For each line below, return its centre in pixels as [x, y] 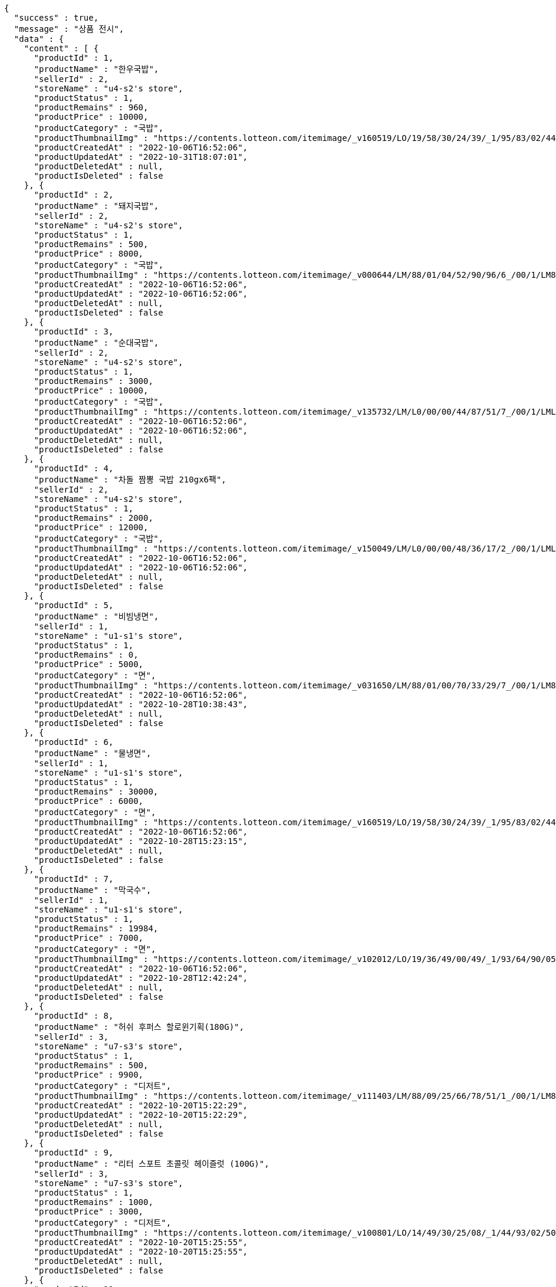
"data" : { [39, 39]
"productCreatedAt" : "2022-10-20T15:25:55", [141, 1242]
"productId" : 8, [74, 1016]
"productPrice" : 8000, [89, 254]
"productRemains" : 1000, [93, 1202]
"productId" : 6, [74, 742]
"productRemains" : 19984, [96, 928]
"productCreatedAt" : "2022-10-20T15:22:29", [141, 1105]
